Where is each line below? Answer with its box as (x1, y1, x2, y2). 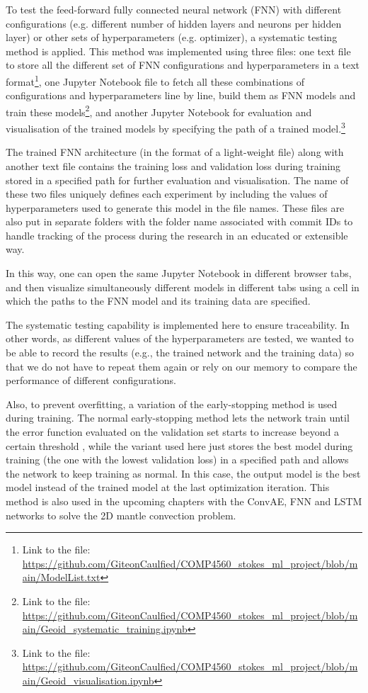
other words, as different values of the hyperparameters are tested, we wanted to (6, 331, 354, 346)
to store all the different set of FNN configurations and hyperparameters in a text (6, 57, 360, 72)
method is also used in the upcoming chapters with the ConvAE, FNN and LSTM (6, 493, 362, 508)
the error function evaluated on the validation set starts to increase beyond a (6, 424, 340, 439)
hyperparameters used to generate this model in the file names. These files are (6, 200, 345, 215)
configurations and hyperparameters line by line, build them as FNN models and (6, 88, 356, 103)
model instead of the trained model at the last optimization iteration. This (6, 480, 330, 495)
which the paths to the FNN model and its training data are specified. (6, 293, 311, 308)
